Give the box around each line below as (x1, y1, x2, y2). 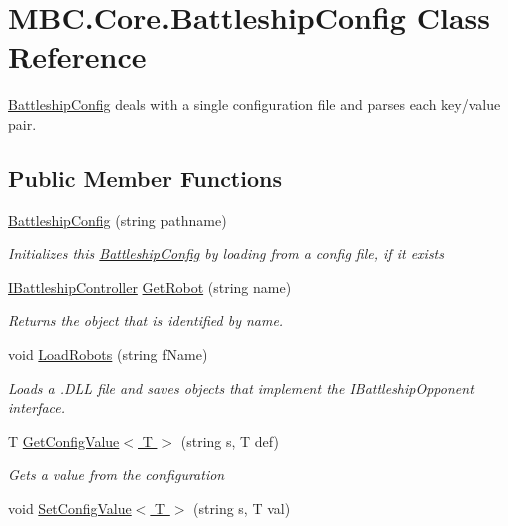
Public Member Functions (8, 162, 282, 193)
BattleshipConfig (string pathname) (8, 209, 227, 230)
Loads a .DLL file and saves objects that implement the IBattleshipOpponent (8, 377, 474, 398)
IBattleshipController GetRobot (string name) (8, 276, 292, 297)
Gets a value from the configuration (8, 464, 225, 485)
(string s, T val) (193, 498, 291, 519)
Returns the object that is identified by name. (8, 310, 284, 331)
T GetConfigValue (8, 430, 120, 451)
